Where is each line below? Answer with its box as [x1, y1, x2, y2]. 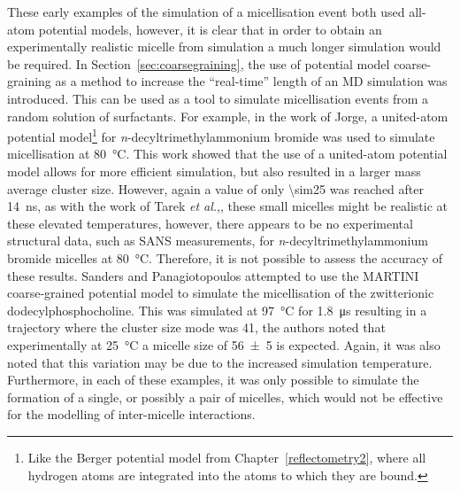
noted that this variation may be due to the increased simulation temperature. [7, 353, 433, 371]
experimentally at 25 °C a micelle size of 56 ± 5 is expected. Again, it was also [7, 335, 441, 354]
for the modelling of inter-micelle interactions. [7, 405, 256, 424]
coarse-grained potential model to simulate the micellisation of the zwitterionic [7, 284, 434, 302]
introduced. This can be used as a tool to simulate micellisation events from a [7, 89, 429, 107]
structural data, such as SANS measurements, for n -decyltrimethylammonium [7, 231, 428, 250]
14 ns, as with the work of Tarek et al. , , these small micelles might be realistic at [7, 197, 448, 215]
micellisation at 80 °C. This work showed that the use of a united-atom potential [7, 144, 448, 163]
